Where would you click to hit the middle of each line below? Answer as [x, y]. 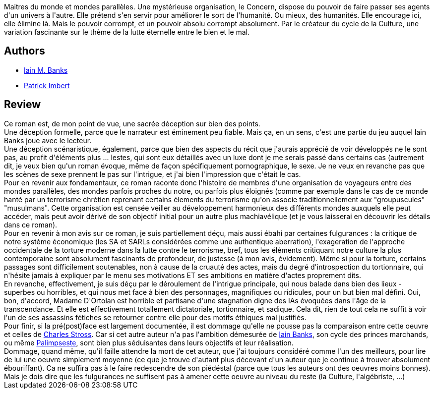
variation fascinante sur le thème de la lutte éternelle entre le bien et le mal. [127, 32]
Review [23, 105]
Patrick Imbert [47, 85]
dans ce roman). [31, 225]
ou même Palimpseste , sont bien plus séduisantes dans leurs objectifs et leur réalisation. [149, 342]
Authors [25, 51]
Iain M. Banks [46, 70]
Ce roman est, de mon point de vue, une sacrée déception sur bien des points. [132, 123]
